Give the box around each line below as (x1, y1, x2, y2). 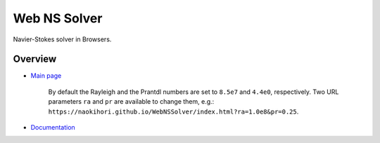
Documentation (30, 123, 75, 132)
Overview (13, 53, 57, 65)
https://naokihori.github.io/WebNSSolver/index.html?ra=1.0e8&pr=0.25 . (48, 107, 299, 116)
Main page (30, 71, 62, 80)
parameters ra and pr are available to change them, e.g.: (48, 97, 215, 106)
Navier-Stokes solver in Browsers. (13, 35, 112, 43)
